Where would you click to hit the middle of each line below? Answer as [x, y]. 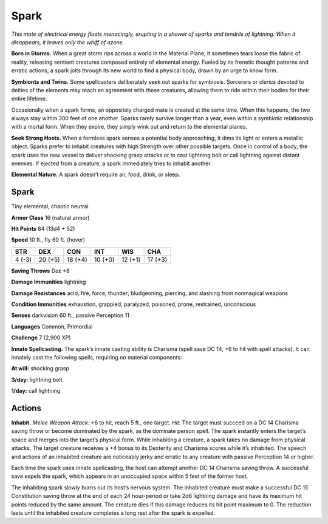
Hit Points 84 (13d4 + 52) [43, 229]
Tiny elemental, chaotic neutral [50, 206]
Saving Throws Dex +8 [40, 271]
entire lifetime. [29, 99]
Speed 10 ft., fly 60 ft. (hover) [48, 240]
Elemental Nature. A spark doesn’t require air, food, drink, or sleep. [96, 175]
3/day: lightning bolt [37, 379]
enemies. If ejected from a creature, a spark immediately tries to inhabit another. [111, 163]
